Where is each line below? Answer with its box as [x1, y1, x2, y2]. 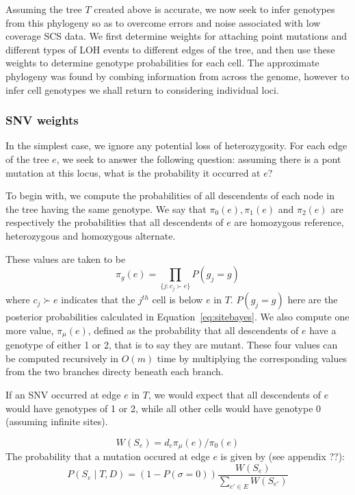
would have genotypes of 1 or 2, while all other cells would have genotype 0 [5, 401, 321, 415]
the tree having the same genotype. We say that [5, 201, 207, 216]
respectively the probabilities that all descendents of [5, 215, 224, 229]
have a [309, 322, 337, 337]
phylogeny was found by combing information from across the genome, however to [5, 68, 350, 83]
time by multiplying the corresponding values [157, 351, 347, 365]
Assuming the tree [5, 2, 82, 16]
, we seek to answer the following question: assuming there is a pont [56, 151, 341, 166]
